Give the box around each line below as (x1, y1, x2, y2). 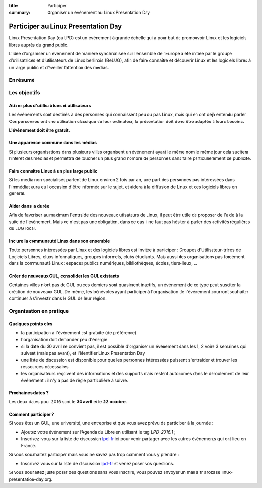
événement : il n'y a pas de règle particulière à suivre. (21, 377, 129, 383)
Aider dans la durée (9, 203, 49, 209)
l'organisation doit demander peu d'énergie (21, 336, 108, 342)
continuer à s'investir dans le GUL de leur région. (9, 296, 107, 301)
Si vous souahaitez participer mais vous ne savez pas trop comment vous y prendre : (9, 452, 179, 457)
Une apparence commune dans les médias (9, 140, 97, 146)
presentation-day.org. (9, 476, 53, 482)
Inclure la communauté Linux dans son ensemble (9, 238, 110, 244)
